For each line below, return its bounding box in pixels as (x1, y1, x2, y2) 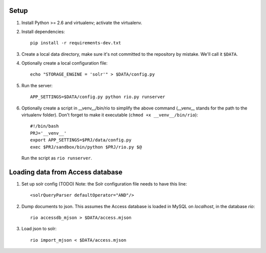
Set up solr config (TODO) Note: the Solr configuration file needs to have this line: (21, 181, 187, 187)
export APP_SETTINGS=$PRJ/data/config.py (30, 137, 132, 143)
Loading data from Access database (9, 168, 123, 176)
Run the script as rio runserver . (21, 155, 92, 161)
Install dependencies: (21, 29, 65, 35)
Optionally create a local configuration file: (21, 60, 108, 66)
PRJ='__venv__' (30, 130, 67, 136)
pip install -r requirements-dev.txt (30, 40, 122, 46)
